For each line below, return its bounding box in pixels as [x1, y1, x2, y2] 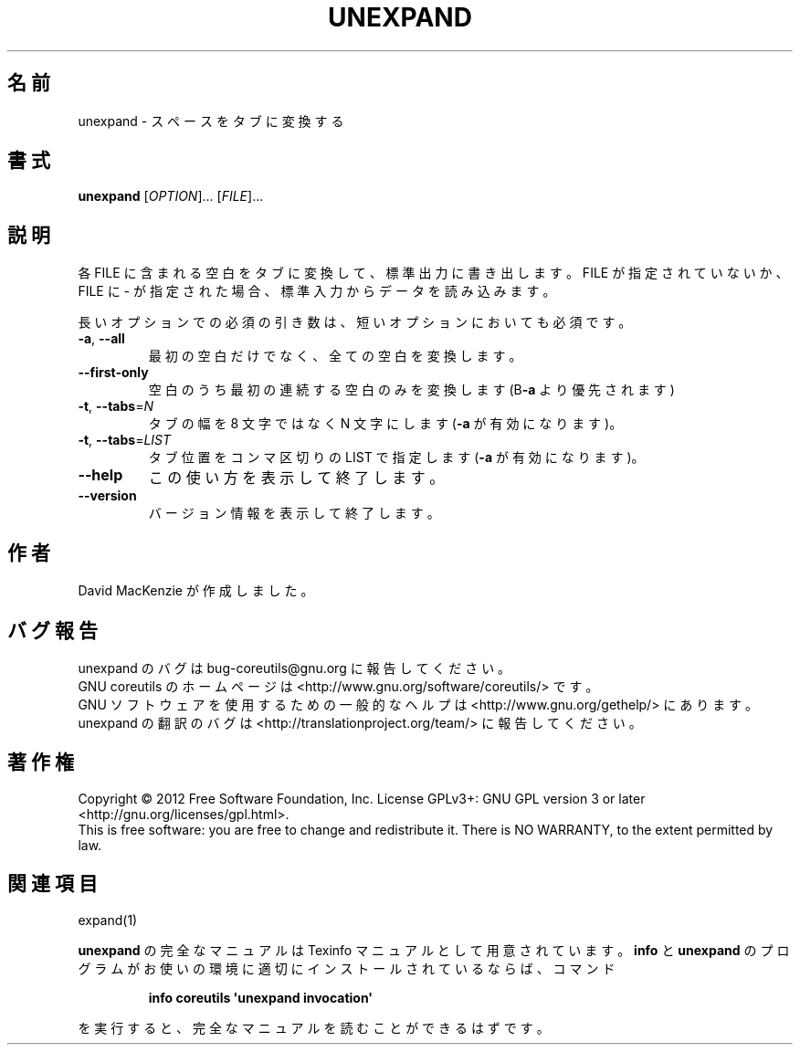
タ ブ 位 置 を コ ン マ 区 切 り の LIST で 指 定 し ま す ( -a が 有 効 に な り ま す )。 [148, 449, 645, 466]
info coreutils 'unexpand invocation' [148, 989, 374, 1005]
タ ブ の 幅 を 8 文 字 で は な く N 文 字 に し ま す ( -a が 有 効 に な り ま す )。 [148, 416, 623, 432]
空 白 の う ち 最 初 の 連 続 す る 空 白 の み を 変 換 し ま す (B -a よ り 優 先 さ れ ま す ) [148, 382, 675, 398]
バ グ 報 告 [7, 618, 98, 642]
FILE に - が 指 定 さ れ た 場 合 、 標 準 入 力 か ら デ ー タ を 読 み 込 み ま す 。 [78, 283, 556, 300]
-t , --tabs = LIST [78, 432, 172, 448]
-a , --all [78, 331, 125, 347]
